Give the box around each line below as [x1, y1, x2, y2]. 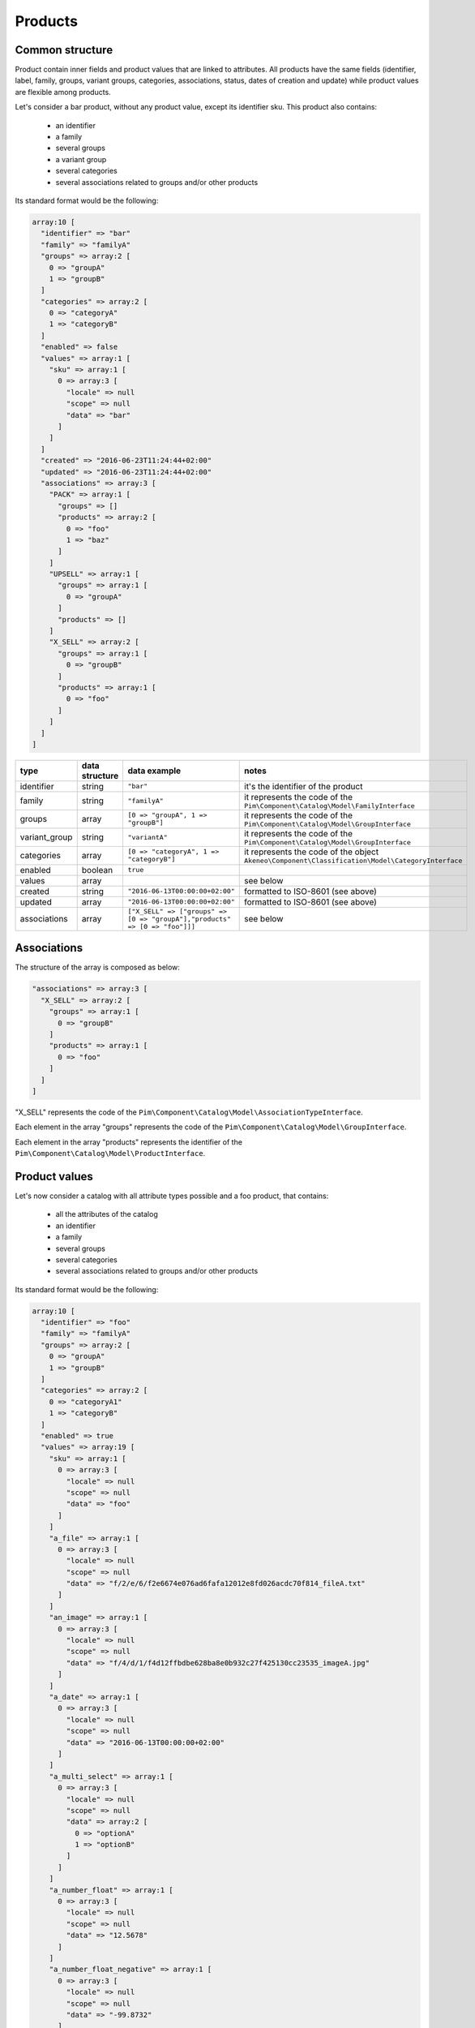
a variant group [55, 154, 107, 164]
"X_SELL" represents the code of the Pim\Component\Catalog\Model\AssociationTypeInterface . [15, 1107, 364, 1117]
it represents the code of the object [244, 846, 379, 857]
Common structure [15, 43, 113, 57]
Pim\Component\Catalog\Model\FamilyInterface [244, 801, 415, 810]
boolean [81, 864, 113, 875]
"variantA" [127, 832, 168, 841]
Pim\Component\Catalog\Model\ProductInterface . [15, 1149, 206, 1158]
